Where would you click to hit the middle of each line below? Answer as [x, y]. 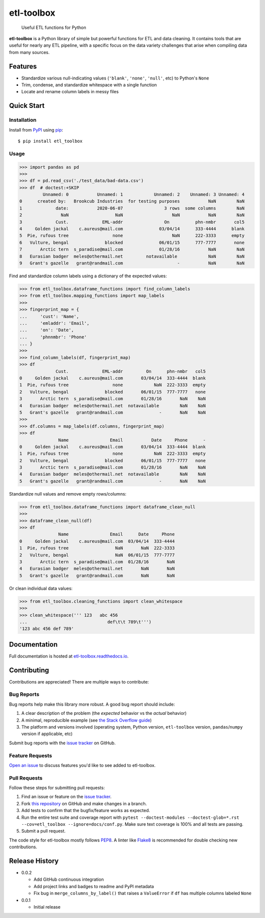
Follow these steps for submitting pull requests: [57, 788]
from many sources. [29, 52]
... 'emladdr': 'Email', [54, 323]
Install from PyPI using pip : [36, 130]
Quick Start [27, 106]
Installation [23, 120]
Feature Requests [31, 756]
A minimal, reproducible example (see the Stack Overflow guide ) [87, 720]
